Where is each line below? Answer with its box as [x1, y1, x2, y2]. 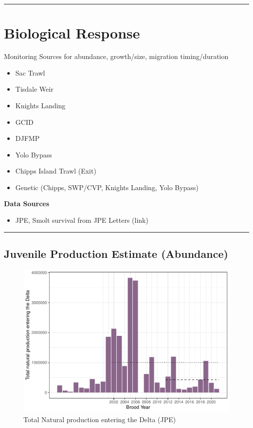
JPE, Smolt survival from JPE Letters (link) [15, 215, 148, 225]
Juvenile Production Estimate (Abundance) [4, 246, 228, 261]
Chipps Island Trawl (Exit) [15, 166, 96, 176]
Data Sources [4, 198, 50, 209]
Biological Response [4, 23, 140, 43]
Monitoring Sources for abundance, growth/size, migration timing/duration [4, 51, 229, 61]
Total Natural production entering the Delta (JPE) [23, 414, 176, 424]
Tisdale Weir [15, 84, 54, 94]
